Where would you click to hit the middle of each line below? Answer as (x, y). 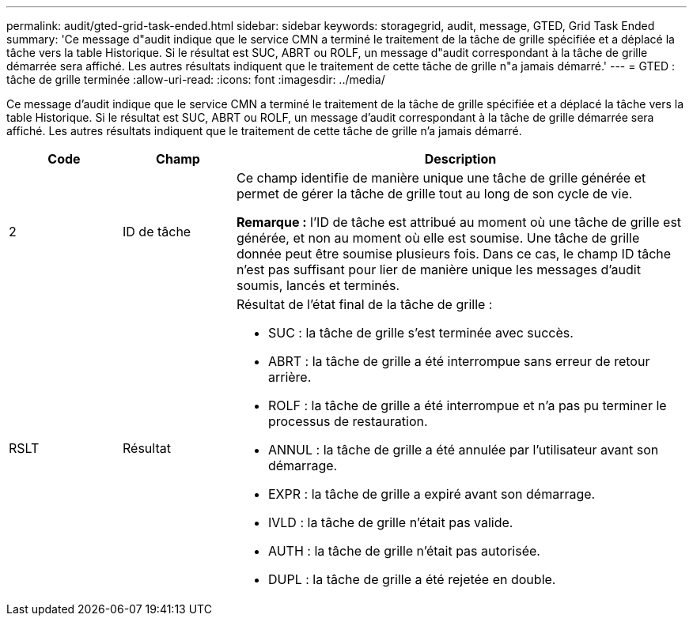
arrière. (290, 377)
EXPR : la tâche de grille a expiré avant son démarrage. (432, 494)
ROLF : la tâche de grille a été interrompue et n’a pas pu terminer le (467, 405)
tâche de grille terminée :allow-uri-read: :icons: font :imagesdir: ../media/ (196, 79)
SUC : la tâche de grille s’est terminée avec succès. (420, 333)
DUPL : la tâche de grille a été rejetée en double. (412, 579)
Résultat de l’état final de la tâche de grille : (364, 304)
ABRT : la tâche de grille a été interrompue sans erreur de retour (459, 361)
